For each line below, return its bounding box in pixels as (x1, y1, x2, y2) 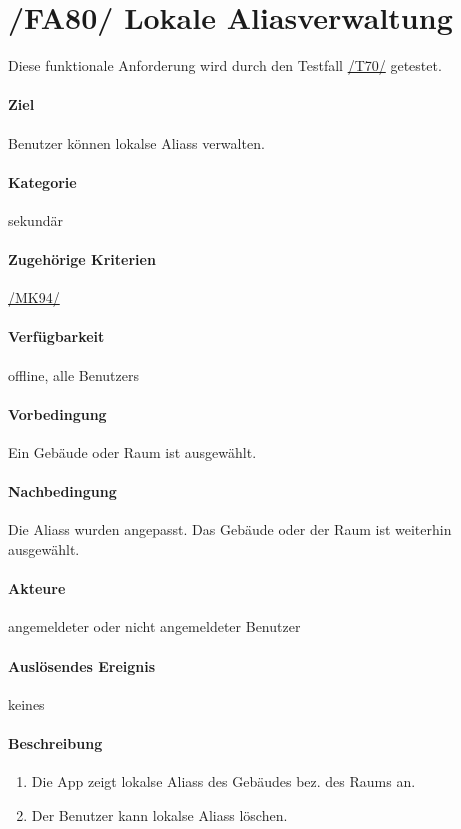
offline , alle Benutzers (8, 364, 139, 385)
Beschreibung (8, 733, 103, 754)
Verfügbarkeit (8, 326, 105, 347)
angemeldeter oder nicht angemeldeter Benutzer (8, 616, 301, 637)
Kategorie (8, 171, 77, 192)
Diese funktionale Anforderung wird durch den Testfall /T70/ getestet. (8, 55, 442, 76)
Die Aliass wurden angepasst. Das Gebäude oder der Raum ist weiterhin (8, 519, 452, 540)
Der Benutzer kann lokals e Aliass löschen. (31, 804, 288, 825)
